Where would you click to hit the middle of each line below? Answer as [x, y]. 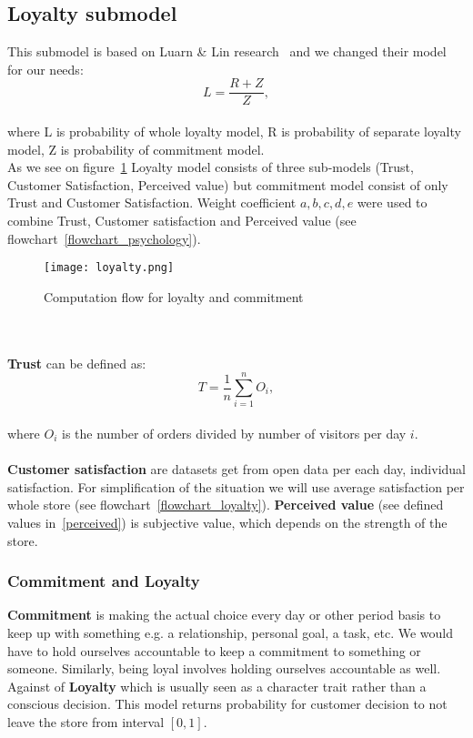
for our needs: [45, 69]
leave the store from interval [86, 721]
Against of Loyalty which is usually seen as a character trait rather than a [217, 686]
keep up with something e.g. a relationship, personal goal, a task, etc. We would [230, 632]
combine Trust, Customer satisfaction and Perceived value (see [182, 221]
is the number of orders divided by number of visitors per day [234, 433]
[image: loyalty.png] [109, 268]
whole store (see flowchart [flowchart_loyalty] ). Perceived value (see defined [226, 505]
